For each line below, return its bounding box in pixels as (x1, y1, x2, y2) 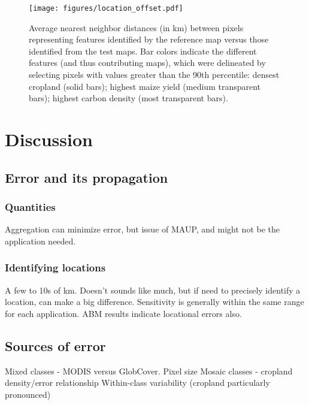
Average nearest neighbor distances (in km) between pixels (29, 21, 244, 34)
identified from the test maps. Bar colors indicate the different (29, 44, 257, 57)
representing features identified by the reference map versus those (29, 33, 269, 46)
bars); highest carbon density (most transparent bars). (29, 92, 228, 104)
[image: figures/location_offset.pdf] (29, 4, 183, 13)
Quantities (5, 199, 56, 214)
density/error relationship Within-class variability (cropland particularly (5, 376, 270, 389)
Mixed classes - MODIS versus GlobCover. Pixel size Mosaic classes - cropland (5, 364, 293, 377)
